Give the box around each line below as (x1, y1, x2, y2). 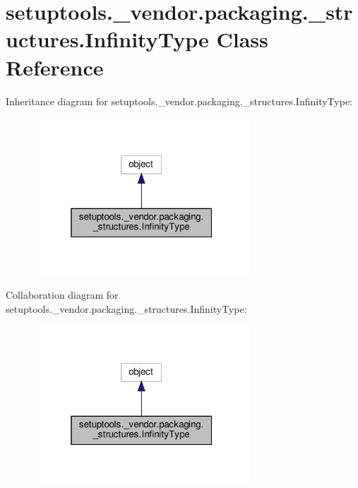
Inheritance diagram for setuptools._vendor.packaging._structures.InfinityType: (6, 93, 353, 108)
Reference (6, 52, 104, 81)
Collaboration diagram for (6, 287, 119, 302)
